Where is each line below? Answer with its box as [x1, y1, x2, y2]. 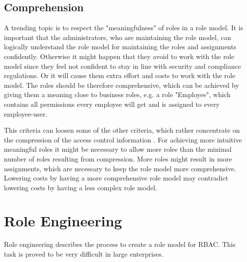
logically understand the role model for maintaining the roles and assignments [4, 41, 236, 52]
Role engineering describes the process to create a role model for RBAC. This [4, 239, 236, 249]
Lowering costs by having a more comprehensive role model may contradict [4, 173, 228, 183]
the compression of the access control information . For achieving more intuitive [4, 134, 242, 144]
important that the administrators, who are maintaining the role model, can [4, 32, 231, 42]
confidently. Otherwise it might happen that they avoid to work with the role [4, 51, 234, 61]
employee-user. [4, 108, 48, 119]
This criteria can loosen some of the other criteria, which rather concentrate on [4, 125, 240, 135]
